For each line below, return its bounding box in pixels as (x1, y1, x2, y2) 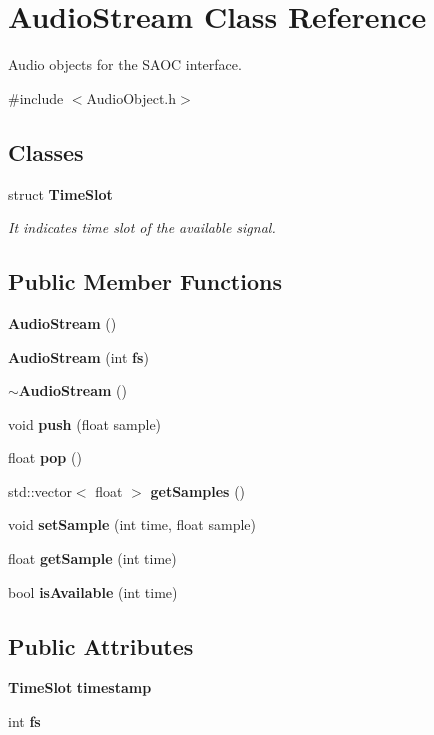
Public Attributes (8, 630, 194, 661)
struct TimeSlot (8, 183, 113, 204)
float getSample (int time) (8, 548, 177, 569)
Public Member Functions (8, 266, 282, 297)
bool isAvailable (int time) (8, 581, 178, 602)
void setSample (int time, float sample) (8, 514, 256, 535)
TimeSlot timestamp (8, 677, 152, 698)
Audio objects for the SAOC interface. (8, 54, 242, 75)
